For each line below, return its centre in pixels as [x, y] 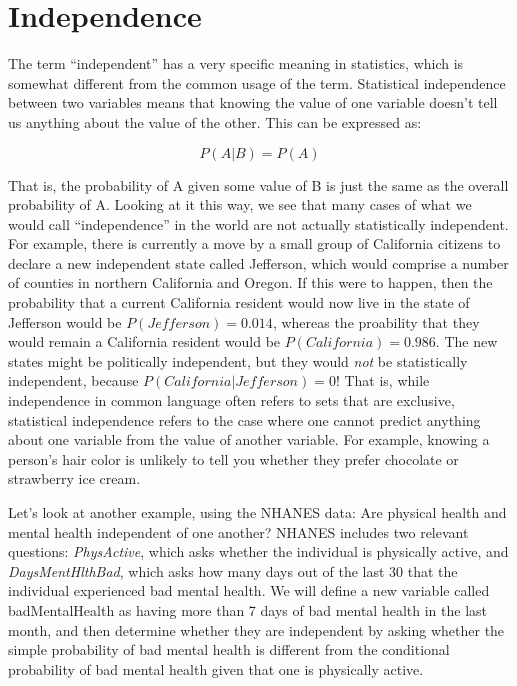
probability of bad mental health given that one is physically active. [216, 668]
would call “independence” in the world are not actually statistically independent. [258, 223]
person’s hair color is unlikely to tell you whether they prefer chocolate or [233, 458]
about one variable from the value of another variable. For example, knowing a [249, 439]
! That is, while [382, 380]
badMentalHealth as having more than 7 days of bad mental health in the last [248, 609]
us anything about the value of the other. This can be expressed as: [215, 121]
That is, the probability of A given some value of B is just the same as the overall [258, 184]
